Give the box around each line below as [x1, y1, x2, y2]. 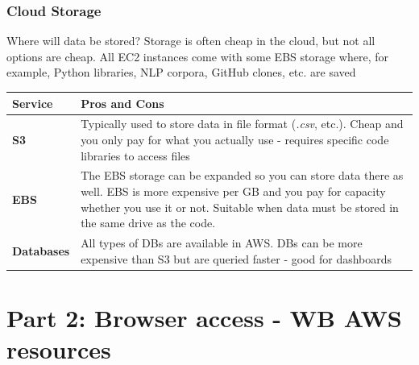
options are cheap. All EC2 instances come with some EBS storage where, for [6, 48, 388, 64]
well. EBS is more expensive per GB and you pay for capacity [81, 182, 386, 199]
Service [12, 94, 53, 111]
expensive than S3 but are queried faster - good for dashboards [81, 250, 392, 267]
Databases [12, 242, 70, 259]
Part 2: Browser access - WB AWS [6, 301, 402, 334]
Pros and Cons [81, 94, 164, 111]
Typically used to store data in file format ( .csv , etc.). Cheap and [81, 115, 404, 132]
